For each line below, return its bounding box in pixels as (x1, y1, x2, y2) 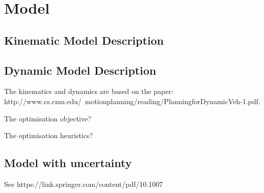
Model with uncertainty (4, 155, 132, 171)
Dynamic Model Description (4, 62, 156, 78)
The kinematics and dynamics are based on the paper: (4, 86, 174, 96)
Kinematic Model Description (4, 32, 164, 48)
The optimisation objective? (4, 113, 91, 123)
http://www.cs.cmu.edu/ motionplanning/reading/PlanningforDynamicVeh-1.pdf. (4, 95, 260, 106)
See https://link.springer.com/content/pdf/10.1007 (4, 178, 163, 189)
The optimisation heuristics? (4, 130, 93, 141)
